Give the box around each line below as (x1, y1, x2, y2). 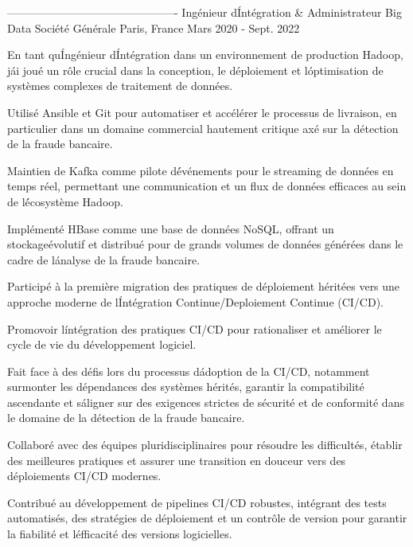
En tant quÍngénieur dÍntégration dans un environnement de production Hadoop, (7, 46, 403, 63)
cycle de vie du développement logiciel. (7, 336, 197, 353)
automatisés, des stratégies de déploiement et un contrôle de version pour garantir (7, 510, 407, 526)
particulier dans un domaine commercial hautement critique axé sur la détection (7, 119, 399, 136)
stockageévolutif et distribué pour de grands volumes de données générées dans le (7, 236, 403, 252)
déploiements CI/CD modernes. (7, 467, 162, 484)
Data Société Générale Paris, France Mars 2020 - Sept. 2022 (7, 19, 300, 36)
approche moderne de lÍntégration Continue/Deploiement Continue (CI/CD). (7, 293, 384, 310)
